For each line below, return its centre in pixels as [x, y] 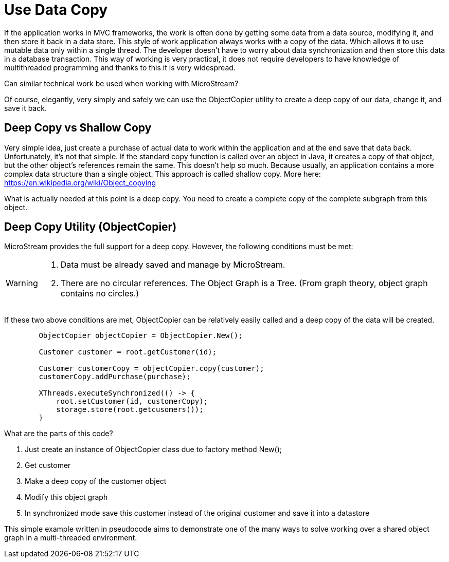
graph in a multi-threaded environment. [71, 538]
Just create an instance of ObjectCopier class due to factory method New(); [153, 449]
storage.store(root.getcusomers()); [130, 410]
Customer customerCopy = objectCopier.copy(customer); [151, 369]
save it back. [25, 108]
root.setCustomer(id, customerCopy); [132, 401]
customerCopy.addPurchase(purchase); [115, 377]
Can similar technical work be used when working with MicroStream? [121, 83]
